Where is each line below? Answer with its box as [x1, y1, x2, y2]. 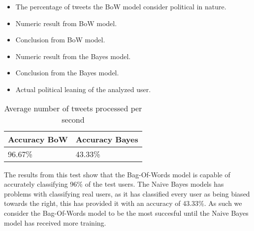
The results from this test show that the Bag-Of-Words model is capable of [4, 169, 230, 179]
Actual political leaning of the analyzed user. [15, 84, 151, 94]
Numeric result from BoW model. [15, 18, 117, 28]
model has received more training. [4, 217, 106, 228]
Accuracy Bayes [75, 133, 138, 145]
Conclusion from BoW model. [15, 34, 105, 45]
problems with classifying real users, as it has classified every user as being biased [4, 188, 250, 198]
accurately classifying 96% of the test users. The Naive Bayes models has [4, 179, 224, 189]
